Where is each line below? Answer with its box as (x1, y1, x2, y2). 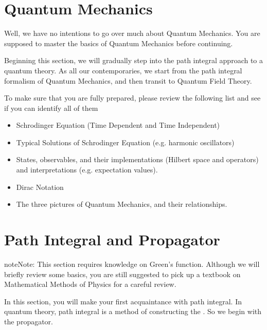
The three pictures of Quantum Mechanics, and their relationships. (16, 199, 227, 209)
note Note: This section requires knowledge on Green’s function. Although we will (4, 258, 260, 269)
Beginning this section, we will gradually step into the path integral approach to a (4, 55, 263, 66)
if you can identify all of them (4, 102, 98, 113)
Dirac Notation (16, 181, 64, 192)
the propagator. (4, 316, 53, 326)
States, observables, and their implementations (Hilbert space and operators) (16, 154, 259, 165)
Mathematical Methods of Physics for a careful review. (4, 279, 176, 289)
